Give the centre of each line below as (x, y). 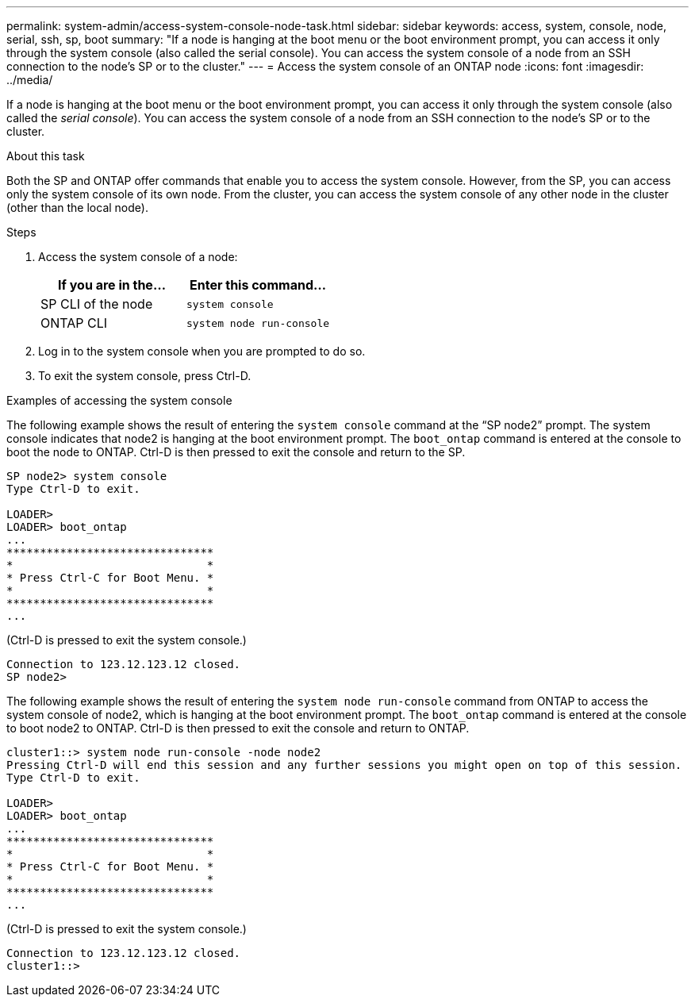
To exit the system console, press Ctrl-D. (145, 376)
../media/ (30, 80)
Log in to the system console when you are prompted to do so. (202, 351)
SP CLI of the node (97, 304)
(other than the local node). (77, 208)
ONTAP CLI (74, 323)
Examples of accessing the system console (119, 400)
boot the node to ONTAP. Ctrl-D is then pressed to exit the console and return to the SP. (236, 452)
